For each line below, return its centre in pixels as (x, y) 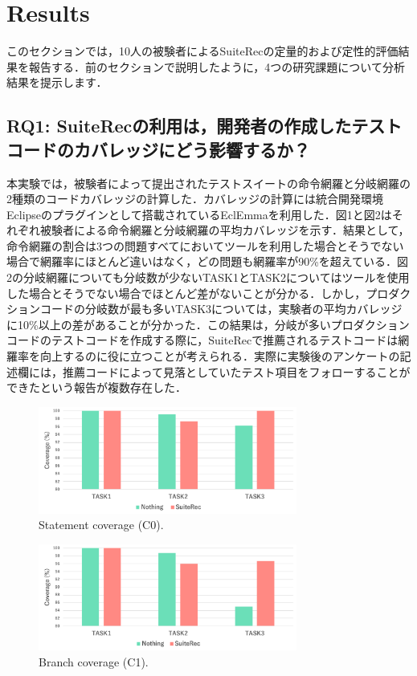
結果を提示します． (57, 82)
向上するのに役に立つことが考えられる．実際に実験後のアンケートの (220, 356)
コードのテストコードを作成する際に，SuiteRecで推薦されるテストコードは (202, 340)
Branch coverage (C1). (94, 662)
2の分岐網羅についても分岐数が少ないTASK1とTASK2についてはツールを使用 (208, 277)
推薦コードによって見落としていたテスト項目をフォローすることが (236, 371)
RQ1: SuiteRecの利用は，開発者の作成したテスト (204, 126)
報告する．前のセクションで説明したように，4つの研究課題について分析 (217, 66)
